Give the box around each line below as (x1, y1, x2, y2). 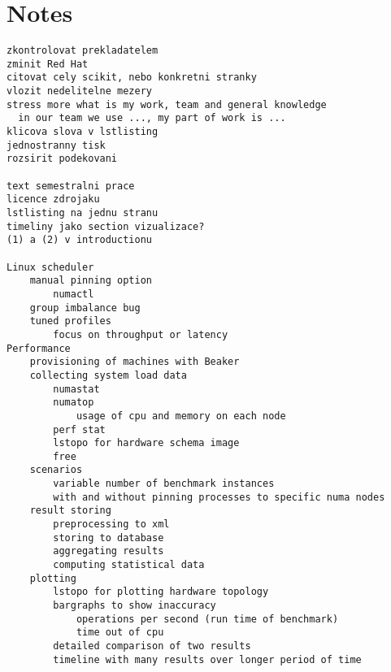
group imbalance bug (29, 301, 141, 314)
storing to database (53, 531, 164, 544)
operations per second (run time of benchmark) (76, 613, 339, 625)
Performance (7, 342, 71, 354)
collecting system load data (29, 369, 187, 381)
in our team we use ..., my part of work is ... (18, 112, 286, 124)
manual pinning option (29, 275, 152, 287)
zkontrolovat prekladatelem (7, 45, 159, 57)
